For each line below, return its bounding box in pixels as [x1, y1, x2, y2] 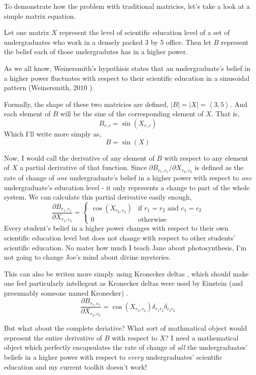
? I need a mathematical [165, 332, 239, 342]
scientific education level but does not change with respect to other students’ [4, 232, 235, 242]
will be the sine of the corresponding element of [60, 108, 204, 119]
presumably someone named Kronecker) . [4, 287, 128, 298]
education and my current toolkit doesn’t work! [4, 361, 147, 372]
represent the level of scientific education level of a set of [59, 27, 230, 37]
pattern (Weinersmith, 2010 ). [4, 82, 94, 93]
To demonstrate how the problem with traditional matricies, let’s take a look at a [4, 1, 250, 11]
